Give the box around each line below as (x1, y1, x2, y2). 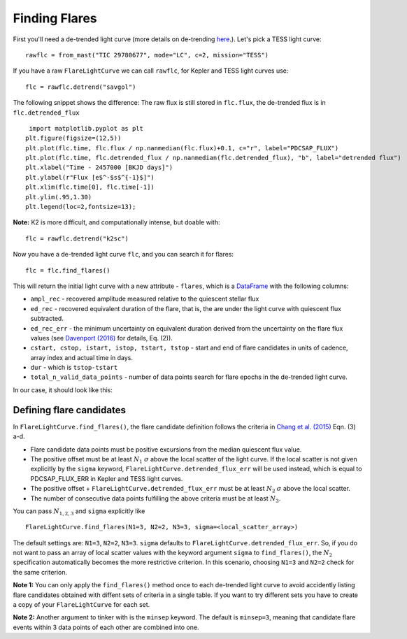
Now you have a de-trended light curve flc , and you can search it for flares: (13, 250, 234, 259)
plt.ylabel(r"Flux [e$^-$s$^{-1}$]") (25, 173, 155, 181)
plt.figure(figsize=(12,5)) (25, 134, 122, 143)
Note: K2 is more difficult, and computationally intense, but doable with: (13, 218, 220, 227)
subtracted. (30, 315, 64, 323)
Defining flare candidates (13, 404, 126, 416)
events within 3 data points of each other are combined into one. (13, 623, 199, 631)
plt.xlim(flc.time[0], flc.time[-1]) (25, 183, 155, 192)
